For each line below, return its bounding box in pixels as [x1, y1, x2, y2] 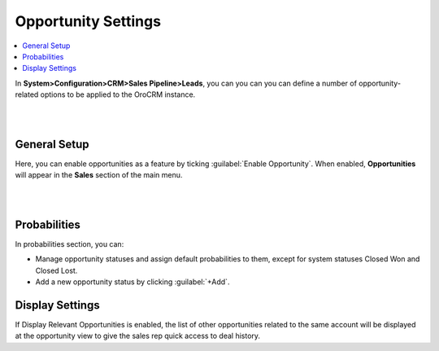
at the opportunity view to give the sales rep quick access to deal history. [15, 331, 260, 341]
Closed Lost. [35, 265, 78, 275]
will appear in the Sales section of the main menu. [15, 170, 183, 180]
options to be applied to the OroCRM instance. [40, 90, 196, 99]
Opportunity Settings [15, 12, 162, 30]
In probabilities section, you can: [15, 239, 124, 248]
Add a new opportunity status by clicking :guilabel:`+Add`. [35, 277, 230, 287]
